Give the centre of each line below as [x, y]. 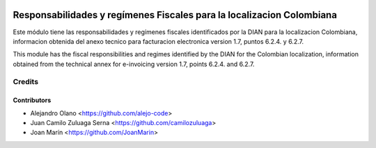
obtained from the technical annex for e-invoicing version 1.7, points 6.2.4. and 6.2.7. [134, 64]
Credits [25, 82]
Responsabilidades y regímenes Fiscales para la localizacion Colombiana [175, 15]
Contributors [32, 100]
